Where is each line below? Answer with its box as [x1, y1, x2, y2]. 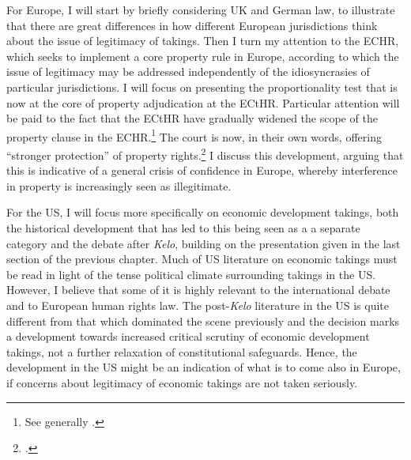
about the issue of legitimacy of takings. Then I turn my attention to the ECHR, [6, 32, 399, 49]
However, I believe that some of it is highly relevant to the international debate [6, 281, 390, 298]
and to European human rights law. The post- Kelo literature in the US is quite [6, 297, 390, 313]
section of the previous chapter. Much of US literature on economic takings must [6, 251, 398, 267]
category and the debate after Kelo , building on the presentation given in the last [6, 235, 401, 251]
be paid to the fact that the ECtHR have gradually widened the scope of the [6, 110, 378, 126]
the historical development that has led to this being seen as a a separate [6, 220, 360, 236]
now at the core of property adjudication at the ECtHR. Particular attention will [6, 94, 400, 111]
